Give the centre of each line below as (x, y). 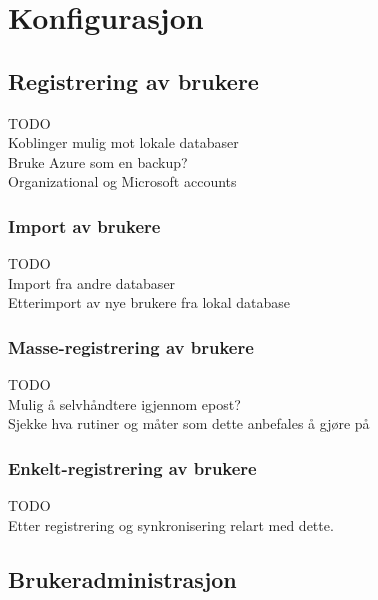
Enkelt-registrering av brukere (132, 467)
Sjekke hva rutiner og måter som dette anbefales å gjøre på (189, 423)
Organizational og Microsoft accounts (122, 181)
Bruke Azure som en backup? (98, 161)
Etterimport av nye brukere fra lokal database (149, 302)
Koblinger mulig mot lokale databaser (123, 142)
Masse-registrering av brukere (131, 346)
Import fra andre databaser (92, 282)
